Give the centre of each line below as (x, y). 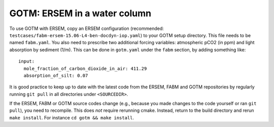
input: (27, 61)
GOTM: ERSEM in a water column (80, 13)
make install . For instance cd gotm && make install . (72, 117)
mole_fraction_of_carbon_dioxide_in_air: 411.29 (85, 68)
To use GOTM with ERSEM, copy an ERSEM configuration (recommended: (87, 28)
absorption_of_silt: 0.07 (56, 75)
